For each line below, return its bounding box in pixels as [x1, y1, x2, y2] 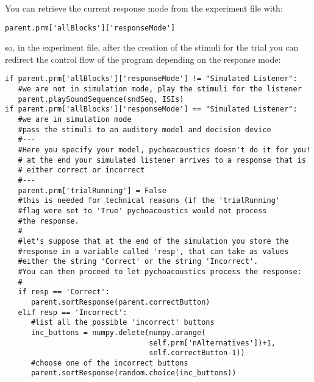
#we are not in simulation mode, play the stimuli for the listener [18, 85, 302, 94]
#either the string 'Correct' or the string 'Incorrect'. [18, 257, 259, 266]
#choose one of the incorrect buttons [30, 358, 188, 367]
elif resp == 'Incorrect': [18, 308, 127, 317]
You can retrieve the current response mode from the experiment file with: [5, 2, 283, 14]
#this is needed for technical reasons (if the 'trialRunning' [18, 196, 280, 205]
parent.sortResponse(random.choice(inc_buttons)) [30, 369, 237, 378]
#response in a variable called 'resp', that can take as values [18, 247, 289, 256]
